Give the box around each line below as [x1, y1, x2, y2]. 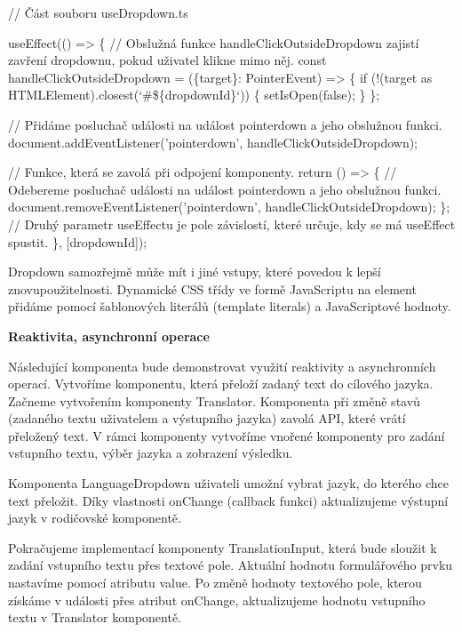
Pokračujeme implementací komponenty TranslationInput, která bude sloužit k [8, 538, 437, 556]
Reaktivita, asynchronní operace [8, 326, 210, 345]
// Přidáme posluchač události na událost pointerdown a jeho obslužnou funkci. [8, 115, 442, 133]
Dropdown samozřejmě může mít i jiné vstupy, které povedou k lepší [8, 262, 381, 281]
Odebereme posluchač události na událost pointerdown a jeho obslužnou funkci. [8, 180, 442, 198]
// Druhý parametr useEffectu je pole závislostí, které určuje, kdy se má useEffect [8, 214, 456, 233]
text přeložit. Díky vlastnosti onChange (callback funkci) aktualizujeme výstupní [8, 491, 449, 509]
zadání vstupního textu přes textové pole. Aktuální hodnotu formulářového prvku [8, 556, 453, 574]
